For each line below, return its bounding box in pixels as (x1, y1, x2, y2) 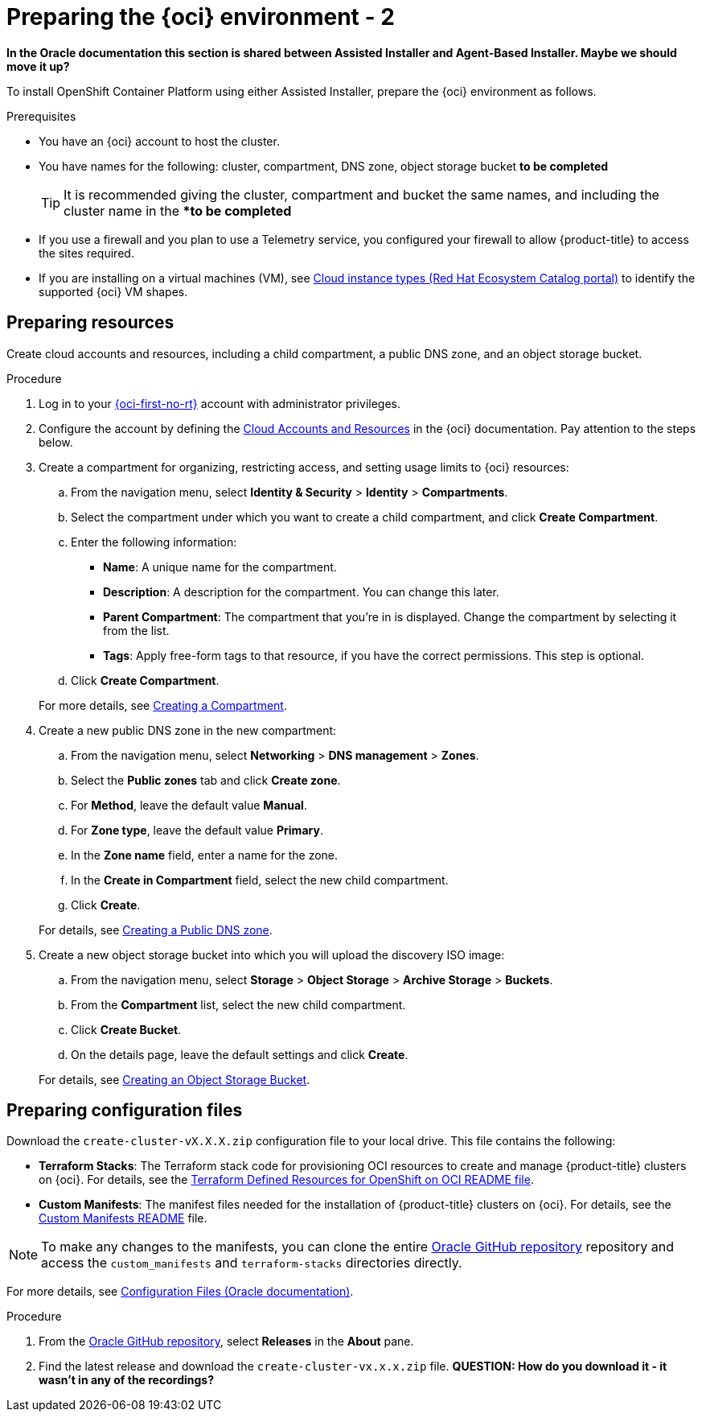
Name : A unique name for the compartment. (103, 559, 337, 574)
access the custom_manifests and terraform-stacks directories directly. (41, 1255, 462, 1272)
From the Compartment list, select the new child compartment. (71, 997, 406, 1012)
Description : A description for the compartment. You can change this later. (103, 584, 499, 599)
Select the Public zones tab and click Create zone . (71, 773, 341, 787)
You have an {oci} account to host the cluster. (39, 134, 280, 148)
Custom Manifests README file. (39, 1211, 207, 1226)
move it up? (6, 59, 70, 73)
